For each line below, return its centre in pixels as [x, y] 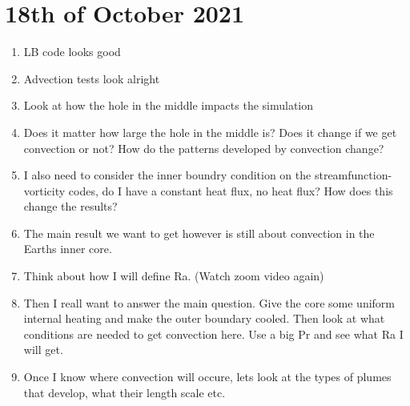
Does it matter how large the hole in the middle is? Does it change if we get [210, 132]
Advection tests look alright [92, 78]
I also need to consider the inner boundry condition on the [167, 175]
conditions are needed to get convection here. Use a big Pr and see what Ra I [213, 334]
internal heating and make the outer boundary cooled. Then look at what [204, 318]
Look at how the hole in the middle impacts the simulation [169, 105]
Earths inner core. [68, 249]
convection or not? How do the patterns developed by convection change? [204, 148]
